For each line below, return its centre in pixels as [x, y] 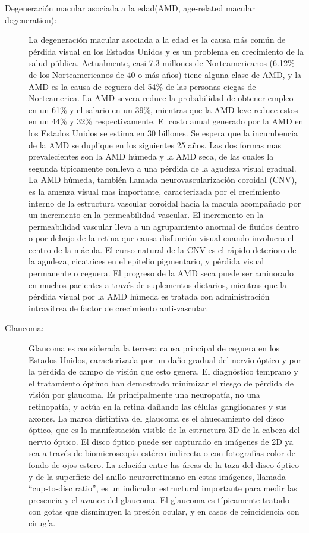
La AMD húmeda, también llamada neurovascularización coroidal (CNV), [163, 180]
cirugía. [42, 523]
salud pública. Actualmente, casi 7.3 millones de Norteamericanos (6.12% [162, 63]
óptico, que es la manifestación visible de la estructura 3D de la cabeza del [164, 430]
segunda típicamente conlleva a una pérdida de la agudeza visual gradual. [163, 168]
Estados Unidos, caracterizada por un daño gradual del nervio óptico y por [165, 359]
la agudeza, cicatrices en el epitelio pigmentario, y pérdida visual [146, 261]
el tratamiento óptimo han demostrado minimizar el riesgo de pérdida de [161, 383]
